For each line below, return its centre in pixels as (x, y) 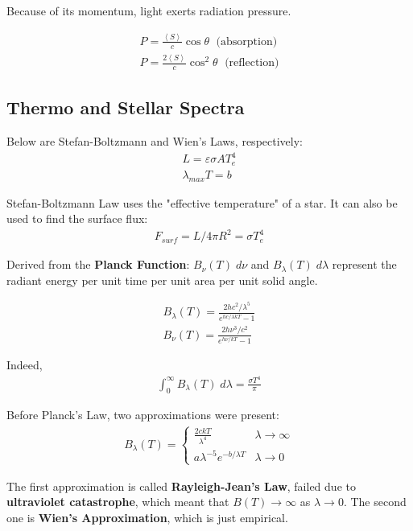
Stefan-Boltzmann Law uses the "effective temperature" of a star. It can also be (202, 202)
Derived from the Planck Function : (98, 264)
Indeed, (25, 364)
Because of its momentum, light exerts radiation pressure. (149, 10)
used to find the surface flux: (77, 218)
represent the (364, 264)
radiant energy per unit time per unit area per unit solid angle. (162, 280)
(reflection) (252, 63)
